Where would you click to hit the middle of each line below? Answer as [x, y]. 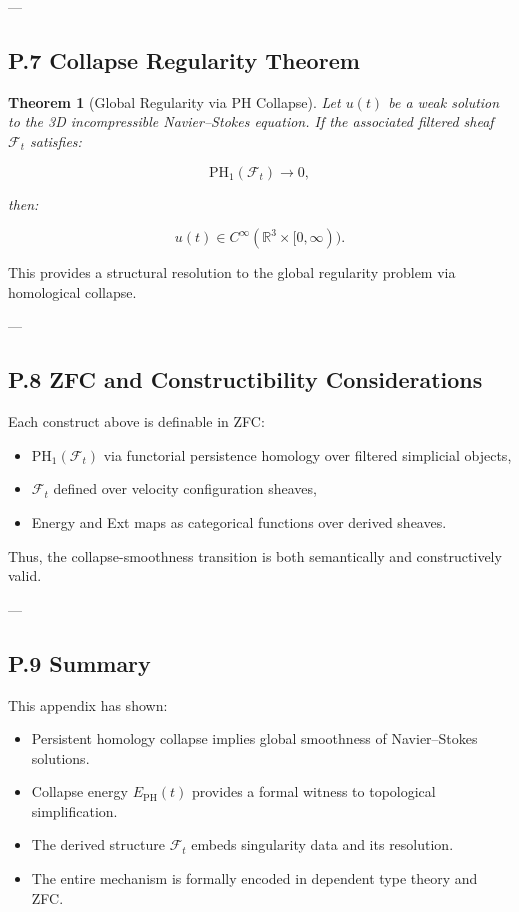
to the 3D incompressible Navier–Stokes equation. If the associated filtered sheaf [251, 121]
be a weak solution [444, 101]
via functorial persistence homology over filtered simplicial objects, [307, 454]
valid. [25, 575]
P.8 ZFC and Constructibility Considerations [245, 379]
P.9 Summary [79, 662]
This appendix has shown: [88, 704]
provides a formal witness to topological [313, 791]
